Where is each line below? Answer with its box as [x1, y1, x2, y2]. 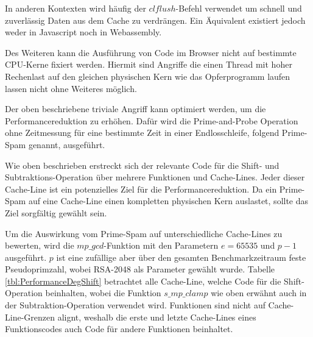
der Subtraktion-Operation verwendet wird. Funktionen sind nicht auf [5, 299, 266, 311]
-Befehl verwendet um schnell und [175, 2, 302, 14]
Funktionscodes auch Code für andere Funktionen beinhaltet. [5, 322, 233, 335]
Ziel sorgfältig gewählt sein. [5, 206, 107, 219]
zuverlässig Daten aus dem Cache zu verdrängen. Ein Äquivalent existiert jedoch [5, 13, 306, 26]
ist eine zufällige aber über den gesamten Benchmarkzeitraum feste [56, 250, 306, 263]
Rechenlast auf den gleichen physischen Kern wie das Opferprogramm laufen [5, 69, 290, 82]
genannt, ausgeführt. [28, 138, 105, 151]
